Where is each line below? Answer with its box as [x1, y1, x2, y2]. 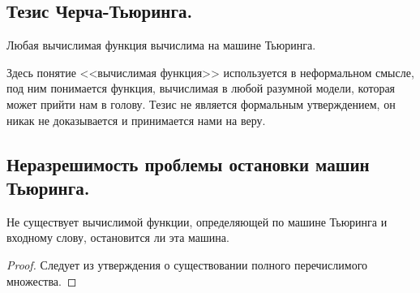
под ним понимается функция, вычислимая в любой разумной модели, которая [6, 80, 396, 97]
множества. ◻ [6, 272, 77, 289]
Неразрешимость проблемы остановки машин [6, 151, 370, 176]
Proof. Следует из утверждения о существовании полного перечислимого [6, 256, 368, 273]
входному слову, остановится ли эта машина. [6, 229, 229, 246]
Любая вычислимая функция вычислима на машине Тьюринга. [6, 37, 316, 54]
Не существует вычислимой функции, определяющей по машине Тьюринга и [6, 213, 388, 230]
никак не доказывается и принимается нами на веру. [6, 111, 266, 128]
